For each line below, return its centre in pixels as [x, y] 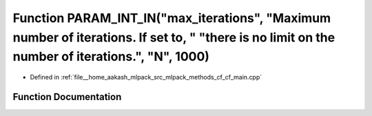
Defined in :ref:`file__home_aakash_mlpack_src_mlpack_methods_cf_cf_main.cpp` [146, 77]
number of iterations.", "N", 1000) [111, 57]
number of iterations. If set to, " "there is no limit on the [174, 37]
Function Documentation [67, 97]
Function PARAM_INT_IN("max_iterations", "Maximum [172, 18]
